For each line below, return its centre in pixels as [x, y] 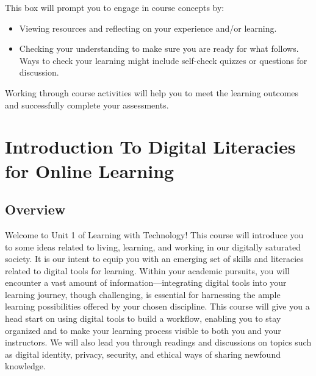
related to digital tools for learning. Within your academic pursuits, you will [147, 270]
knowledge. [25, 366]
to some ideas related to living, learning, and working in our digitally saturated [153, 247]
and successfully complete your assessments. [87, 105]
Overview [35, 209]
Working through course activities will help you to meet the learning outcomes [152, 92]
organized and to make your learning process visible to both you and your [143, 330]
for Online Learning [90, 170]
